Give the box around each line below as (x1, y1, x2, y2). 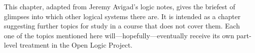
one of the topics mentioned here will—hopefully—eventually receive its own (4, 30, 234, 40)
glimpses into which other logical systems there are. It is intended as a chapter (4, 11, 241, 21)
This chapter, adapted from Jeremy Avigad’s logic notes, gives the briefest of (4, 1, 235, 11)
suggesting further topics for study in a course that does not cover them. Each (4, 21, 240, 31)
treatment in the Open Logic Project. (19, 40, 133, 50)
